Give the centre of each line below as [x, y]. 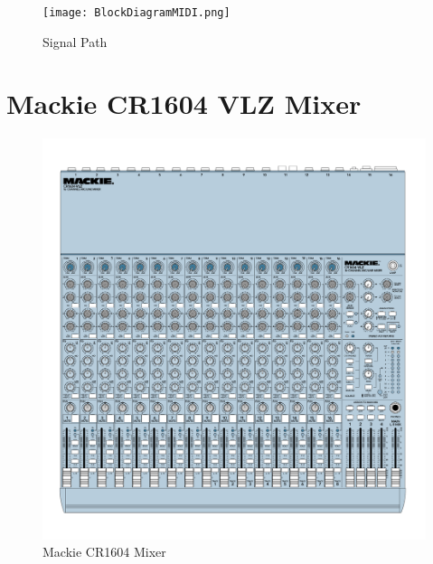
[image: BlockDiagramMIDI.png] [136, 13]
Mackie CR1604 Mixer [104, 552]
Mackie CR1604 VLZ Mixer [184, 103]
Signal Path [75, 41]
